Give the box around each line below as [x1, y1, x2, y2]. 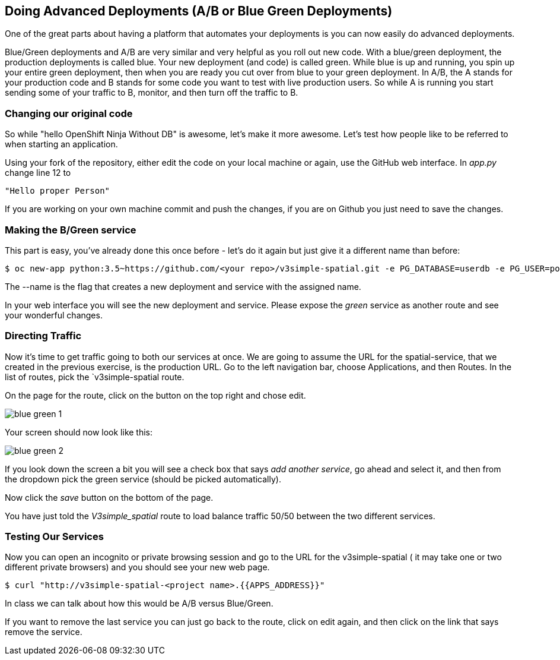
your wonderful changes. [5, 310, 103, 320]
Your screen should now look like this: [5, 427, 153, 437]
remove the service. [5, 627, 82, 637]
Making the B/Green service [5, 223, 136, 236]
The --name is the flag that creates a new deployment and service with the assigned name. [5, 281, 361, 292]
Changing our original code [5, 107, 133, 119]
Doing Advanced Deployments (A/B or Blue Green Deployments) [5, 4, 393, 18]
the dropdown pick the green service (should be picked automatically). [5, 473, 281, 484]
